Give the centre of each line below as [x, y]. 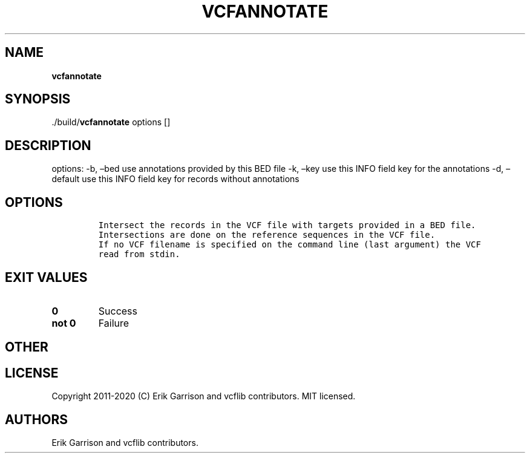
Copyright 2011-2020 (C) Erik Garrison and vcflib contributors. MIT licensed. [204, 396]
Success [118, 311]
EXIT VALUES [46, 277]
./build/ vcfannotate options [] [111, 122]
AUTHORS [37, 419]
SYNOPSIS [38, 99]
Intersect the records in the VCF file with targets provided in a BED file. [287, 225]
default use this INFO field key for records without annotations [175, 179]
